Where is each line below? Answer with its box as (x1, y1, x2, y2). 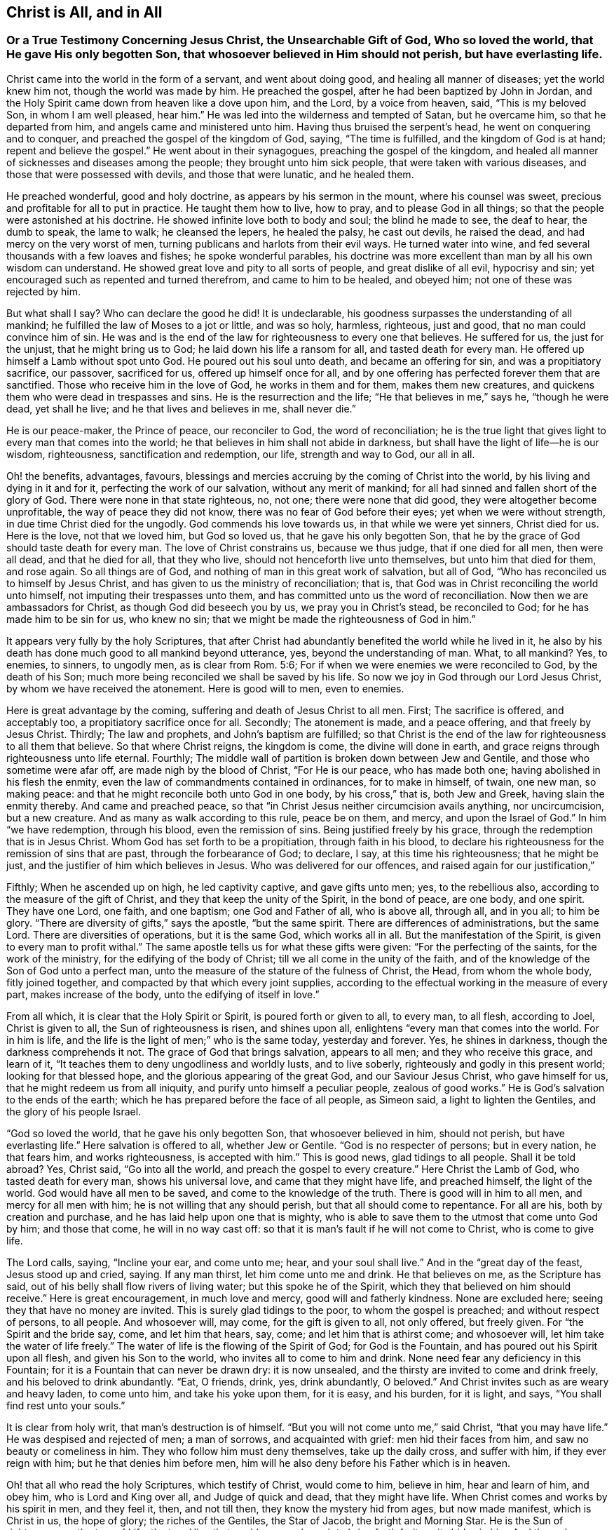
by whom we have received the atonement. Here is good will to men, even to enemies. (6, 682, 404, 694)
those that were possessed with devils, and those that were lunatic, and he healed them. (6, 168, 414, 180)
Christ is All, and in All (6, 4, 163, 21)
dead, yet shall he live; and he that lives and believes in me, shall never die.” (6, 402, 357, 415)
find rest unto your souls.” (6, 1399, 125, 1411)
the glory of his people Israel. (6, 1105, 142, 1118)
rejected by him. (6, 285, 81, 297)
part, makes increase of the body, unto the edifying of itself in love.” (6, 988, 320, 1000)
